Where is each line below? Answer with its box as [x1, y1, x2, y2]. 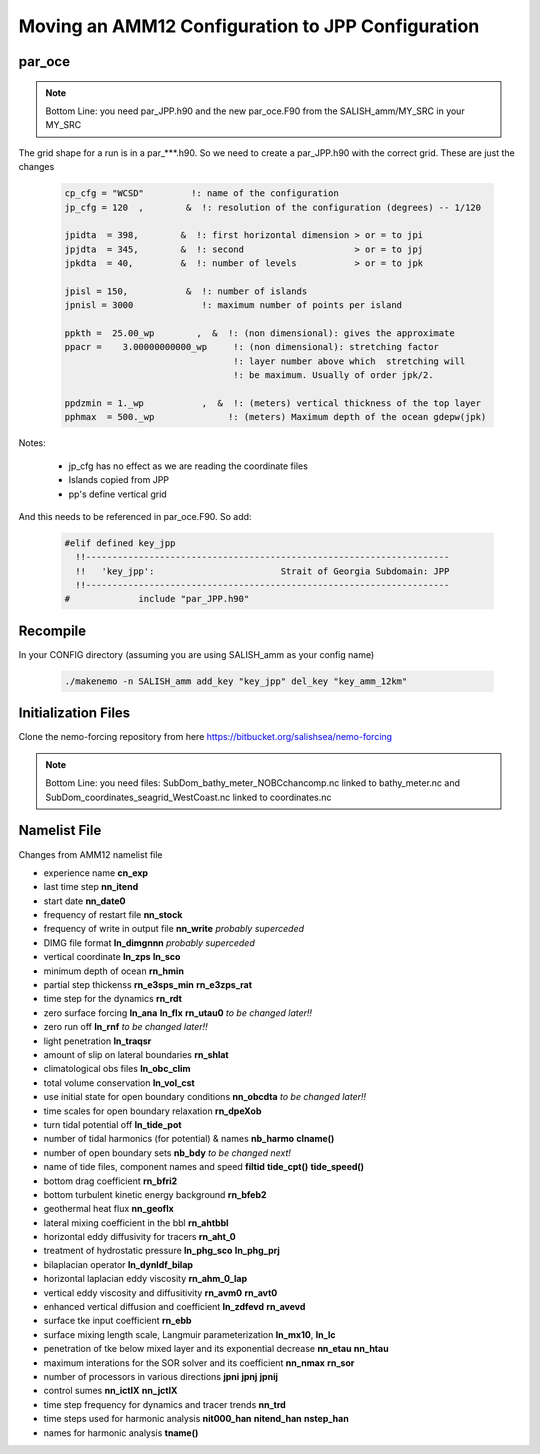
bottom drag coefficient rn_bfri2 [43, 1175, 178, 1187]
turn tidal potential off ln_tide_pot [43, 1118, 182, 1130]
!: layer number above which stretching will [233, 355, 466, 367]
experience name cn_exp [43, 866, 149, 879]
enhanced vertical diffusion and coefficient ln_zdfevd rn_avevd [43, 1301, 306, 1313]
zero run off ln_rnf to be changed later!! [43, 1021, 209, 1033]
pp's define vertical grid [68, 488, 167, 500]
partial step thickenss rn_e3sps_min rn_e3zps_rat [43, 979, 253, 991]
